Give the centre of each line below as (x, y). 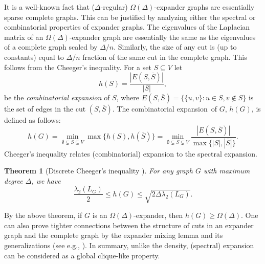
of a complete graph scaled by (51, 47)
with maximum (227, 171)
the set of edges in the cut (45, 109)
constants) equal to (34, 57)
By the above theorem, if (43, 215)
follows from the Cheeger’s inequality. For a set (78, 67)
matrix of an (24, 37)
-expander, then (158, 215)
